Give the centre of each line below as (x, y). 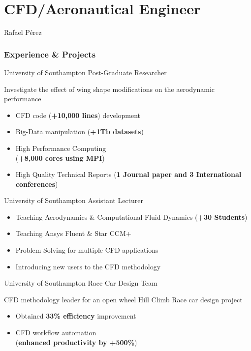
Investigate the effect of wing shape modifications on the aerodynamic (110, 89)
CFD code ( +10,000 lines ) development (78, 115)
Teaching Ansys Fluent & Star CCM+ (73, 233)
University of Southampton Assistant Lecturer (74, 200)
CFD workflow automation (56, 333)
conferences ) (37, 184)
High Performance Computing (61, 148)
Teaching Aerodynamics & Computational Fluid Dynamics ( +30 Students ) (131, 217)
